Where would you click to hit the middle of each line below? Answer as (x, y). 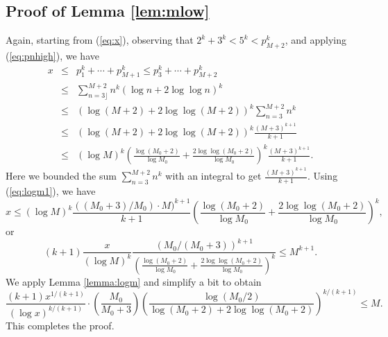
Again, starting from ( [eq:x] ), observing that (100, 40)
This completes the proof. (60, 325)
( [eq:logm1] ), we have (51, 191)
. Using (322, 176)
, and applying (316, 40)
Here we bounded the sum (61, 176)
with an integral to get (213, 176)
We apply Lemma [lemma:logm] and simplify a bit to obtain (134, 281)
